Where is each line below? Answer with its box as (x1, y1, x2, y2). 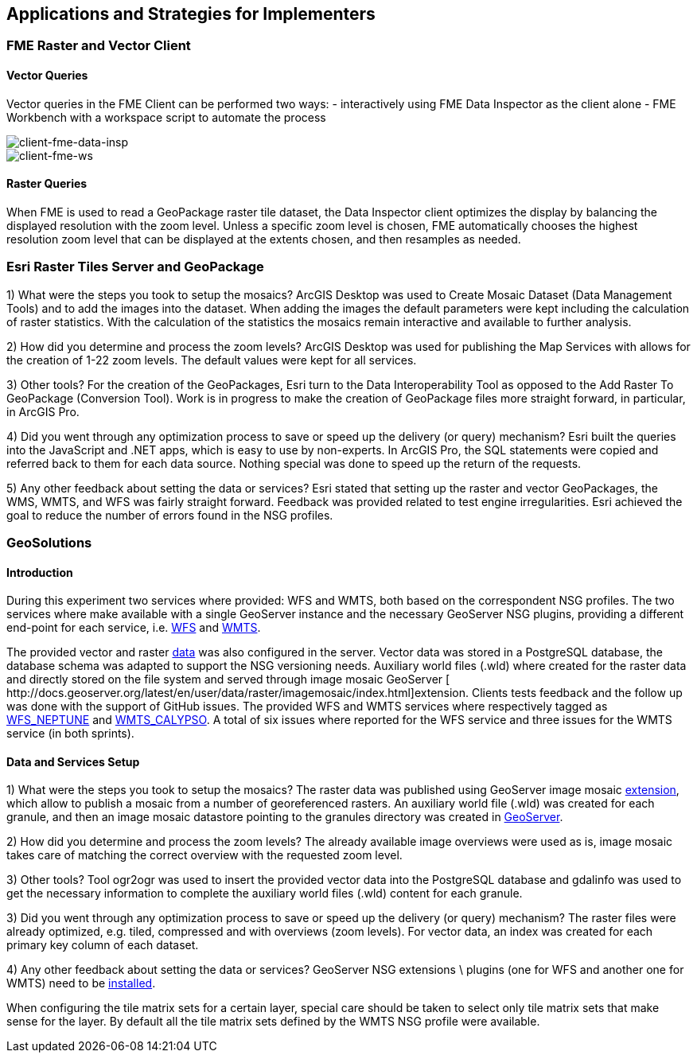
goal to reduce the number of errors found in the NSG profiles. (6, 508, 333, 522)
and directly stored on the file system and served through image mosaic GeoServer (6, 672, 443, 687)
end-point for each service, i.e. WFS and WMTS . (6, 621, 261, 635)
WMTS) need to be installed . (6, 976, 156, 991)
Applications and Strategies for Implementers (6, 4, 376, 24)
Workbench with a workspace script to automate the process (6, 110, 326, 124)
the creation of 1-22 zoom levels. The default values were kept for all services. (6, 352, 417, 367)
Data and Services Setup (6, 754, 140, 769)
